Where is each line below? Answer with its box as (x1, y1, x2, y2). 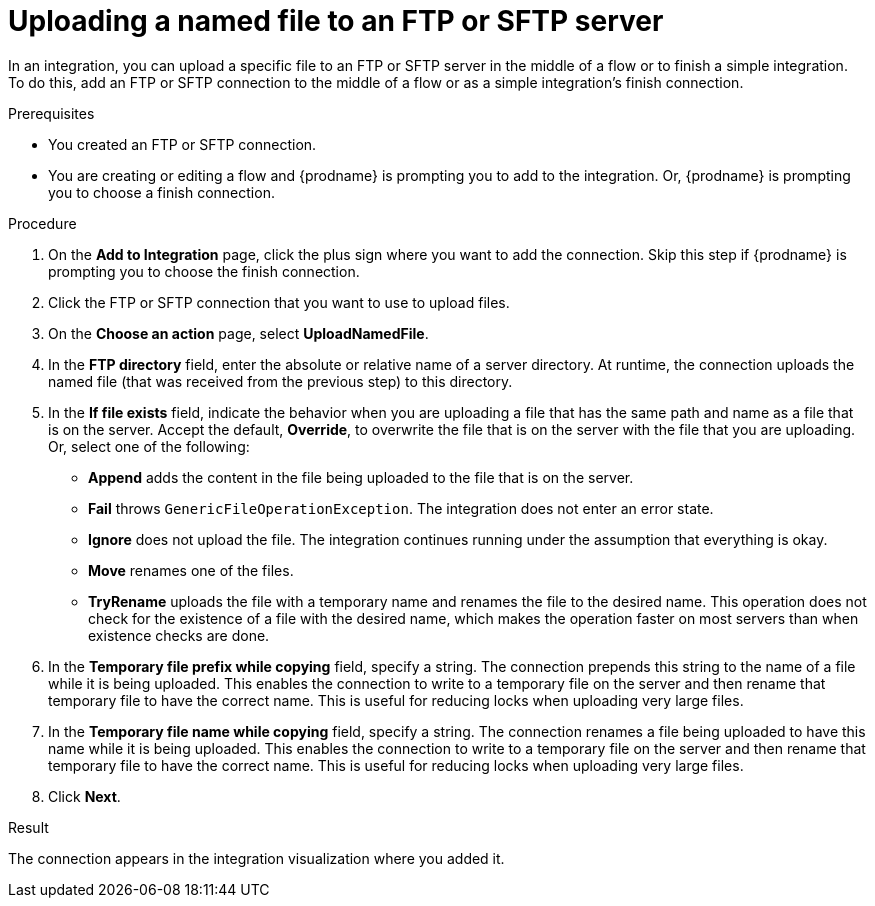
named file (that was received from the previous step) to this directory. (48, 372, 513, 390)
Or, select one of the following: (48, 437, 250, 455)
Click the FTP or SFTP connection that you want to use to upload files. (48, 293, 510, 311)
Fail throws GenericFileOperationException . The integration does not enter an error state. (88, 499, 714, 517)
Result (8, 818, 49, 836)
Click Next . (48, 787, 121, 805)
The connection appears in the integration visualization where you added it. (8, 849, 505, 867)
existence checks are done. (88, 626, 270, 644)
